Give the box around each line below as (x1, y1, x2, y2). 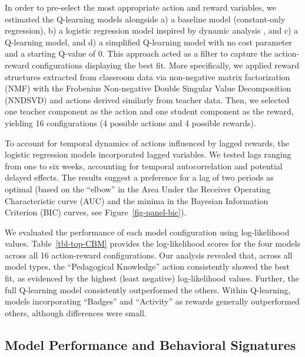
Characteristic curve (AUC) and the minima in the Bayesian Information (5, 194, 268, 207)
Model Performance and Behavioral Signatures (5, 335, 296, 353)
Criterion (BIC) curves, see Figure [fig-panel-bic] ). (5, 206, 187, 218)
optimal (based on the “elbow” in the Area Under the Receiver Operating (5, 182, 271, 195)
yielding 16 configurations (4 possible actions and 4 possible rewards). (5, 116, 256, 129)
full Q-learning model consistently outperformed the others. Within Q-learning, (5, 283, 291, 296)
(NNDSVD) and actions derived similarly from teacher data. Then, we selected (5, 93, 290, 106)
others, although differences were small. (5, 306, 147, 319)
